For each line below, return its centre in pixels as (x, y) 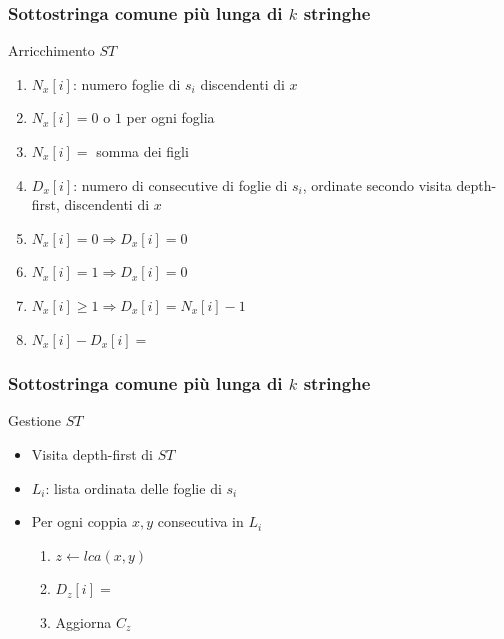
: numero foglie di (126, 83)
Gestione (35, 420)
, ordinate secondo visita (377, 184)
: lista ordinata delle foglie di (133, 487)
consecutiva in (200, 521)
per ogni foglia (170, 117)
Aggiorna (83, 621)
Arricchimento (51, 50)
